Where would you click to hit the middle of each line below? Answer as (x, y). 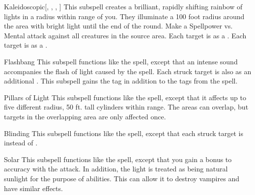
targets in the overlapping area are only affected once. (85, 116)
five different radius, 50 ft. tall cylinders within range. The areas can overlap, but (126, 107)
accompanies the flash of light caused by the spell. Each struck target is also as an (128, 71)
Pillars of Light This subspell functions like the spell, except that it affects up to (125, 97)
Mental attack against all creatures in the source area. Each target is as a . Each (125, 35)
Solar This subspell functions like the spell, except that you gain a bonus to (118, 159)
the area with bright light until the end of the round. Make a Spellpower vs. (118, 26)
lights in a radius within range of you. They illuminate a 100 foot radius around (124, 16)
